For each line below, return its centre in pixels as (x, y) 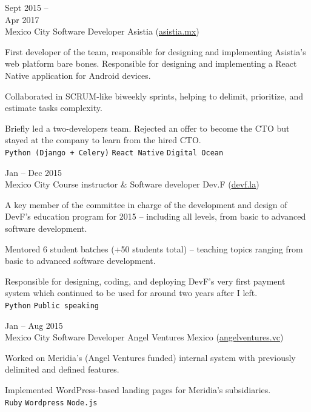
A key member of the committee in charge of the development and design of (146, 204)
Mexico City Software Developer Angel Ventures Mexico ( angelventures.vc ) (144, 337)
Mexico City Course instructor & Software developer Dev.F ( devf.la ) (132, 184)
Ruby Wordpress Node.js (51, 403)
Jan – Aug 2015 (34, 325)
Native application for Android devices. (78, 75)
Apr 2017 (22, 19)
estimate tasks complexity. (54, 108)
